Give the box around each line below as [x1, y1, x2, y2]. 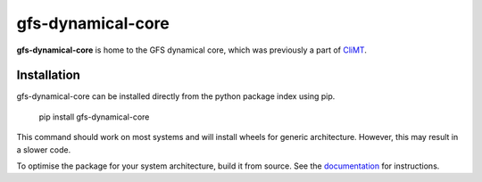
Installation [16, 68, 80, 83]
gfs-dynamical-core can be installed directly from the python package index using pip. [16, 91, 336, 102]
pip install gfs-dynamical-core [38, 112, 150, 122]
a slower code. [16, 144, 71, 155]
